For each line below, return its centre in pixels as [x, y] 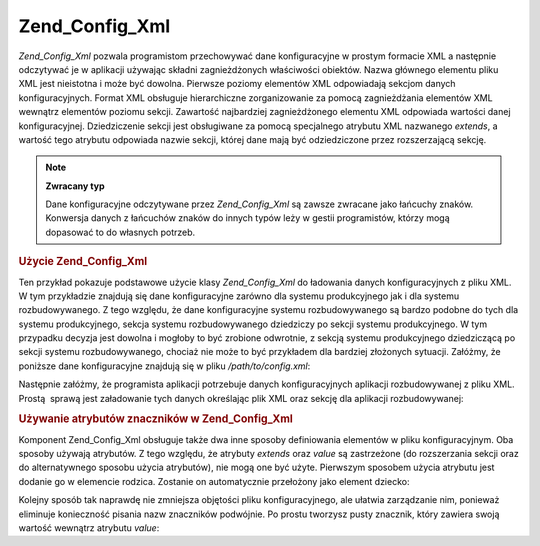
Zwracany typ [75, 186]
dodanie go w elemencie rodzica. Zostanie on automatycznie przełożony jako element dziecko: [214, 481]
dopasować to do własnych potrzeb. [120, 232]
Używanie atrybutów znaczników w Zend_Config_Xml [156, 419]
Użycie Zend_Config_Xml [83, 262]
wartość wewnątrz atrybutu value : [89, 528]
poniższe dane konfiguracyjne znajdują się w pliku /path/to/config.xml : [164, 366]
